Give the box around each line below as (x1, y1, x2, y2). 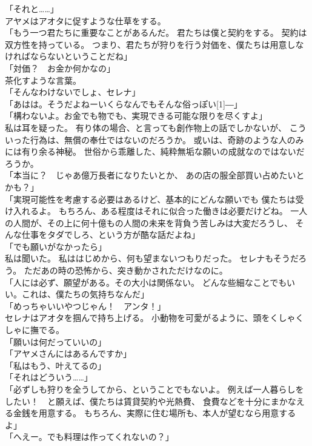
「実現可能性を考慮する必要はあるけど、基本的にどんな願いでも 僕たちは (5, 192, 296, 205)
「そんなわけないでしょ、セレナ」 (5, 86, 141, 98)
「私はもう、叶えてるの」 (5, 359, 106, 371)
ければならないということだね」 (5, 50, 132, 63)
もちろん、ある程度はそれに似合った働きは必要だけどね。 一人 (58, 204, 308, 217)
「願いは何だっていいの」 (5, 335, 107, 348)
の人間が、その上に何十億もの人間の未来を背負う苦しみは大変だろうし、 (5, 216, 293, 229)
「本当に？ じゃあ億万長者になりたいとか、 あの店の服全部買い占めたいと (5, 169, 305, 181)
